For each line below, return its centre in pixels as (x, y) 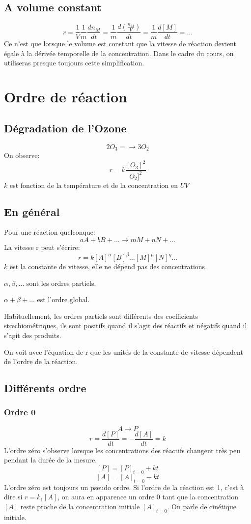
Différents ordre (45, 388)
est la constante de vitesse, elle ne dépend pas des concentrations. (108, 266)
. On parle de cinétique (202, 506)
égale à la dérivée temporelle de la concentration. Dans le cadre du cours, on (119, 53)
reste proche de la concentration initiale (80, 506)
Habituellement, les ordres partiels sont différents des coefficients (101, 316)
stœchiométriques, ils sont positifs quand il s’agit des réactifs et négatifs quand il (125, 325)
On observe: (22, 155)
